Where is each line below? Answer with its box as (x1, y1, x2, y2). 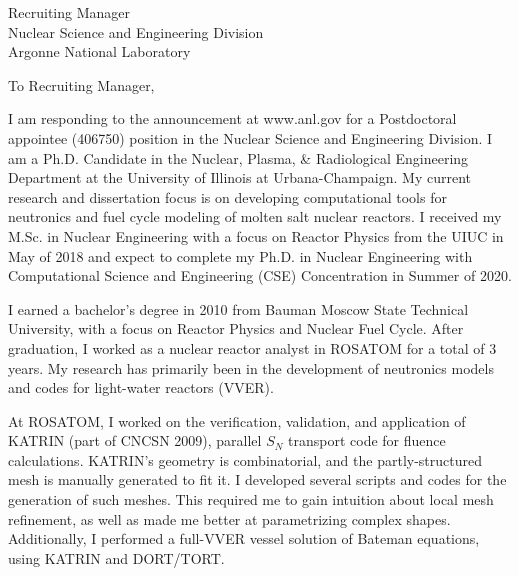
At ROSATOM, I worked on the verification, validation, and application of (8, 410, 466, 431)
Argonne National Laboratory (8, 41, 191, 62)
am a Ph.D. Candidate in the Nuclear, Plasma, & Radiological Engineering (8, 147, 469, 168)
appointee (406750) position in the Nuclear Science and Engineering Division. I (8, 127, 493, 148)
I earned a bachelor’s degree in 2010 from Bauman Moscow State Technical (8, 298, 469, 319)
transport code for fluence (288, 430, 446, 451)
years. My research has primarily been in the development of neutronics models (8, 357, 494, 378)
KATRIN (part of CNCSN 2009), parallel (8, 430, 262, 451)
